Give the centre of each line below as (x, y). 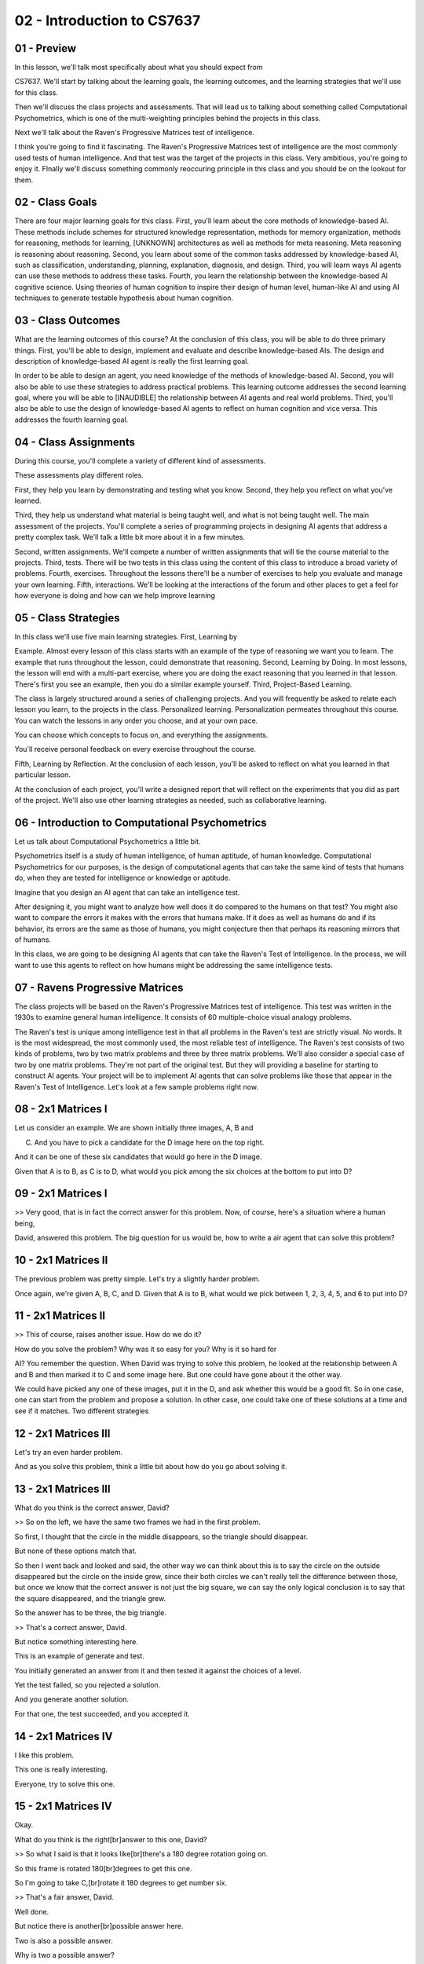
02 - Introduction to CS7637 (108, 20)
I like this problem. (44, 1755)
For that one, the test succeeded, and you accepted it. (102, 1713)
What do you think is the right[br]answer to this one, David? (111, 1839)
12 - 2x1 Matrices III (62, 1433)
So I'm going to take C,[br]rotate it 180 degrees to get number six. (121, 1883)
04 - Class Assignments (75, 442)
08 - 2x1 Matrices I (61, 1109)
